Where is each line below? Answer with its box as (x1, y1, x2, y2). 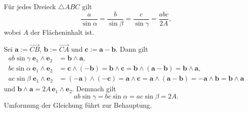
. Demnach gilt (72, 84, 116, 94)
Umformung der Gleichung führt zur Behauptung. (4, 99, 152, 110)
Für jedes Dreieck (4, 1, 56, 11)
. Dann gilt (116, 44, 149, 54)
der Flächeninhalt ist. (30, 27, 94, 37)
